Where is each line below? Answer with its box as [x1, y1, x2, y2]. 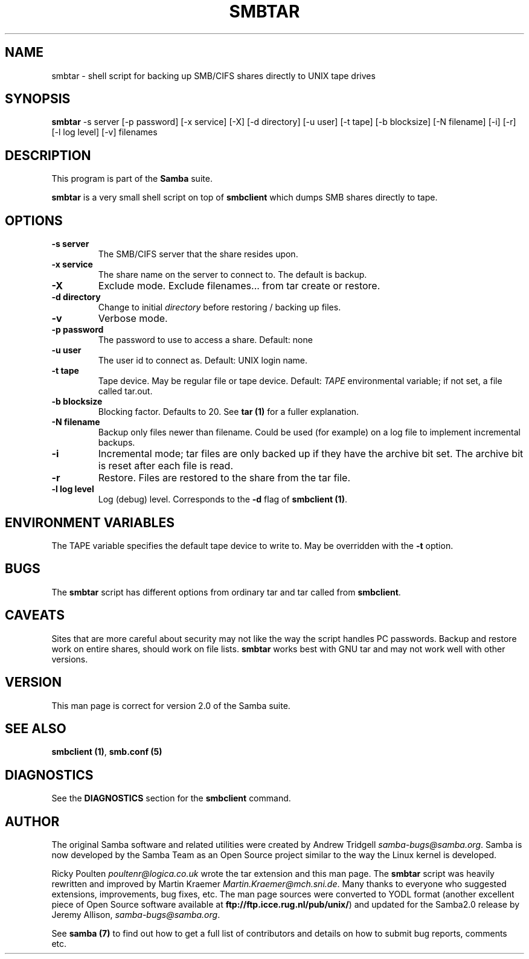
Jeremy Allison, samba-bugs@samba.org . [51, 909, 220, 920]
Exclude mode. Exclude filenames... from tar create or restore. [98, 280, 380, 292]
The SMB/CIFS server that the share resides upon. [98, 249, 298, 260]
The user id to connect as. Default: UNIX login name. [98, 355, 308, 366]
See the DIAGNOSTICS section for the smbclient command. [51, 793, 291, 804]
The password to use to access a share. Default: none [98, 335, 313, 345]
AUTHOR [5, 813, 60, 829]
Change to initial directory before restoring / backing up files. [98, 302, 341, 313]
